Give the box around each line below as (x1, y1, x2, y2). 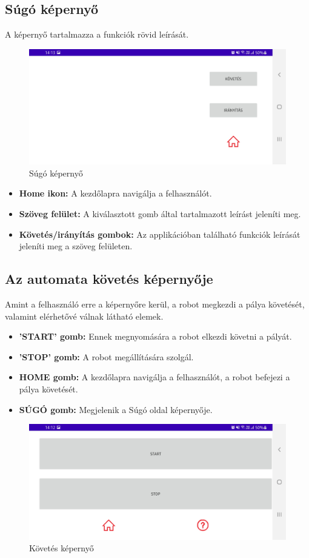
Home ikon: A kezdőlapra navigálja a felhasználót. (19, 187, 212, 200)
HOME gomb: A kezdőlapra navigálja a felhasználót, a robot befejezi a (19, 371, 290, 383)
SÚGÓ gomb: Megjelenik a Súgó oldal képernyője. (19, 403, 213, 415)
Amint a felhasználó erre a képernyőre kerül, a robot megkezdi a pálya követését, (5, 298, 305, 311)
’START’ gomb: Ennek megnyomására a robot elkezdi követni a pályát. (19, 330, 292, 343)
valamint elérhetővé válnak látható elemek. (5, 309, 164, 322)
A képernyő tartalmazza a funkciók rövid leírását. (5, 28, 189, 41)
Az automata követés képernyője (5, 269, 213, 288)
